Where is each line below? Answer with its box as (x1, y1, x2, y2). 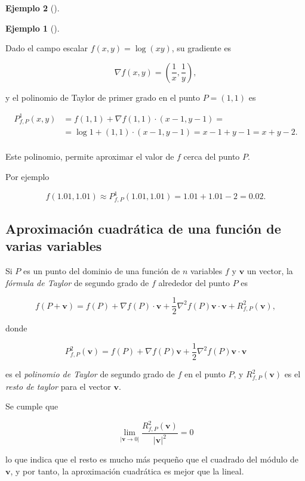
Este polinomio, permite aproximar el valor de (5, 150, 174, 163)
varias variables (5, 237, 102, 255)
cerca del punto (183, 150, 240, 163)
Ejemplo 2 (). (5, 2, 60, 14)
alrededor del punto (158, 276, 230, 288)
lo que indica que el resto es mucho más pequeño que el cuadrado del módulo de (5, 453, 299, 466)
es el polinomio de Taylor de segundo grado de (5, 368, 175, 380)
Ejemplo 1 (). (5, 21, 60, 34)
